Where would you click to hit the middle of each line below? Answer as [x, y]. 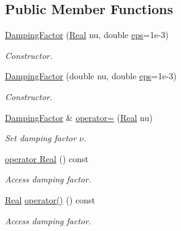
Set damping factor [41, 138]
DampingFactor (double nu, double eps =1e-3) [91, 76]
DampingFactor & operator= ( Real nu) [79, 117]
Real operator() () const [50, 199]
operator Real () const [47, 158]
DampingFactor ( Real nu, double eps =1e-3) [87, 35]
